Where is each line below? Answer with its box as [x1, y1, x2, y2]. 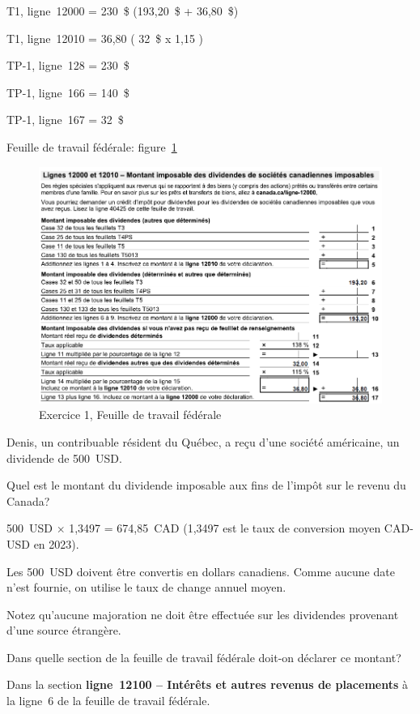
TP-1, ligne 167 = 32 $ [6, 111, 124, 128]
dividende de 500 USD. [6, 449, 122, 466]
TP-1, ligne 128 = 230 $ [6, 57, 129, 74]
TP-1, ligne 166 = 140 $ [6, 83, 129, 100]
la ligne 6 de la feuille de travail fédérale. [6, 692, 210, 709]
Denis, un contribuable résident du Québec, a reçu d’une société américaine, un [6, 433, 400, 450]
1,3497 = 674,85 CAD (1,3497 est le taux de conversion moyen [69, 519, 381, 537]
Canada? [6, 492, 50, 509]
